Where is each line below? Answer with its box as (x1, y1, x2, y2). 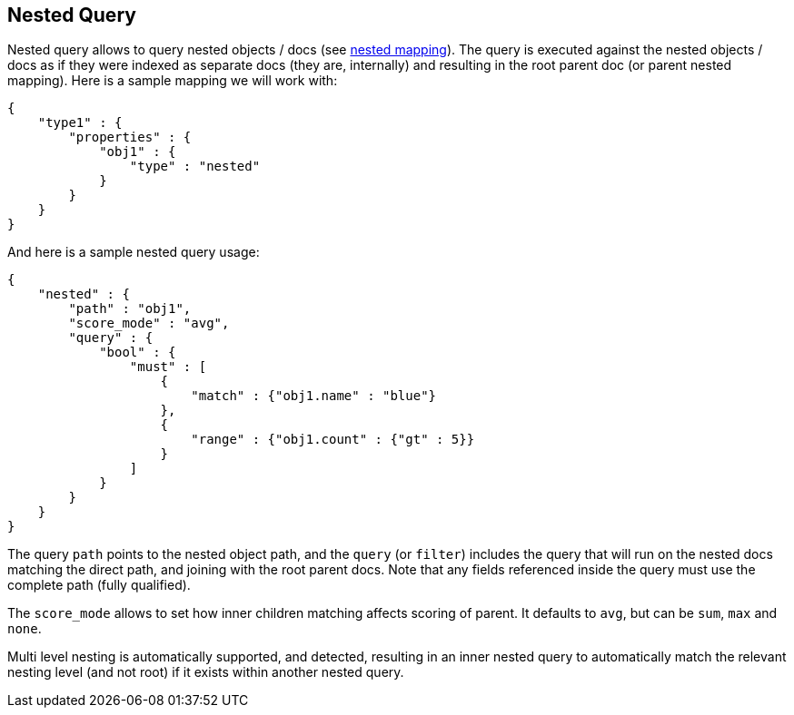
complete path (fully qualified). (7, 577, 191, 593)
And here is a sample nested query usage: (7, 244, 260, 260)
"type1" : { (37, 115, 123, 131)
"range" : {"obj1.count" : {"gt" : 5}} (191, 432, 475, 447)
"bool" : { (99, 345, 176, 360)
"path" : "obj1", (68, 301, 192, 317)
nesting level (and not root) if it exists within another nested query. (7, 664, 404, 681)
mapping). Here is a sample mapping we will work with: (7, 73, 338, 89)
